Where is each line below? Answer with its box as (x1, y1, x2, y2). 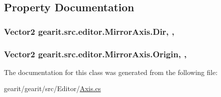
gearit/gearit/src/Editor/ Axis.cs (4, 83, 101, 94)
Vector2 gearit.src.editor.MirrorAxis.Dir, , (4, 25, 175, 37)
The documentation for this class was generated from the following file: (4, 67, 218, 77)
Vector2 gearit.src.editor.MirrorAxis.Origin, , (4, 48, 187, 60)
